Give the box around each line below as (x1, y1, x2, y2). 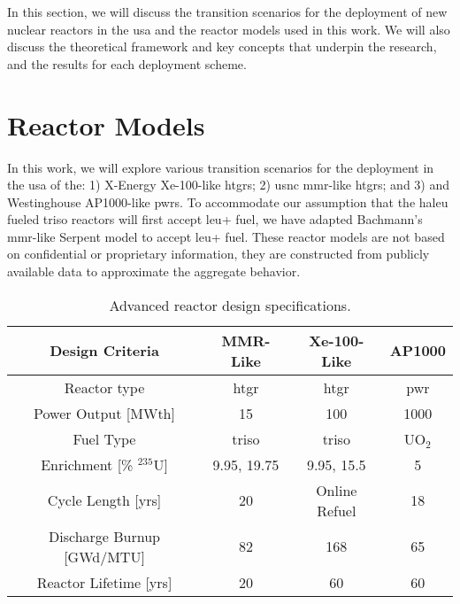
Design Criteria (50, 340, 159, 361)
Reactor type (64, 376, 145, 398)
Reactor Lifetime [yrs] (36, 571, 172, 592)
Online (316, 479, 357, 500)
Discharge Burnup (49, 525, 160, 546)
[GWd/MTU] (64, 546, 145, 567)
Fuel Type (73, 428, 136, 449)
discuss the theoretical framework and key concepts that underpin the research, (7, 37, 437, 56)
